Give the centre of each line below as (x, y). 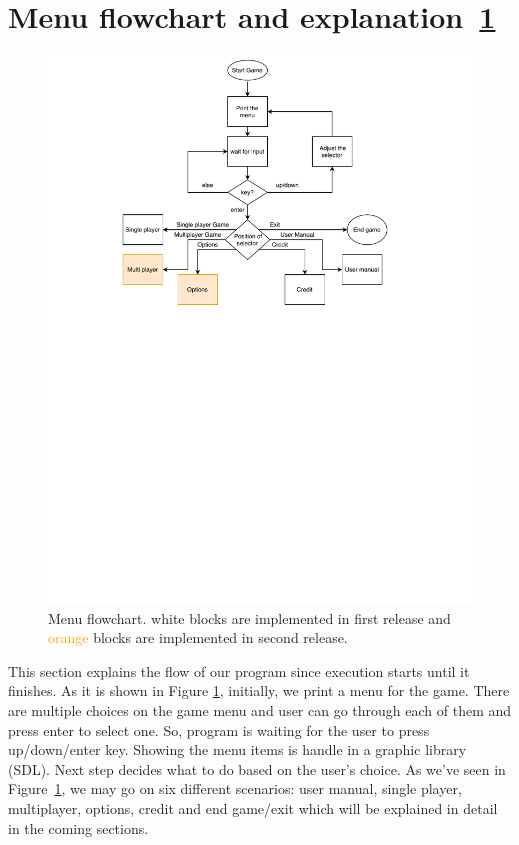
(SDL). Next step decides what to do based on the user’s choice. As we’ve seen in (257, 768)
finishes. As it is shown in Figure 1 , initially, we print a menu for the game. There (259, 690)
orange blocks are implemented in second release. (198, 637)
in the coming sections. (78, 827)
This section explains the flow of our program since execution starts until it (239, 670)
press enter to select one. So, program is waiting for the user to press (219, 729)
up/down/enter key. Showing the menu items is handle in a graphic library (237, 749)
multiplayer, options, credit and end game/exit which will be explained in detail (253, 807)
